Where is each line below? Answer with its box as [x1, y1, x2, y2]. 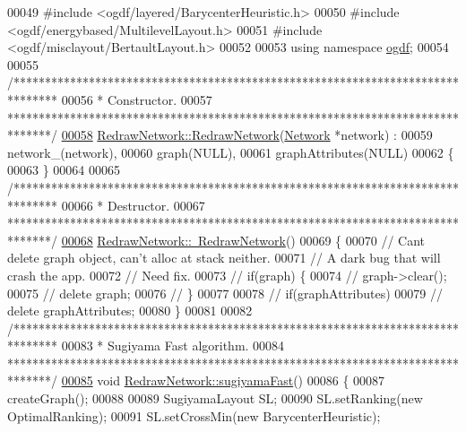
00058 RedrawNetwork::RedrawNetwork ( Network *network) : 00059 [61, 125, 433, 144]
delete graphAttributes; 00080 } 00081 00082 [7, 301, 253, 320]
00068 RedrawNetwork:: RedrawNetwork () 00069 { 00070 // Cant [61, 230, 426, 249]
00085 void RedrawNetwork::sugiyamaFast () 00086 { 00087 [61, 371, 385, 390]
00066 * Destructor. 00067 [61, 195, 205, 214]
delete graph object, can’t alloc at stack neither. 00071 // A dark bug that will [7, 248, 441, 267]
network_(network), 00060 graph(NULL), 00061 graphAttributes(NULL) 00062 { [7, 143, 454, 161]
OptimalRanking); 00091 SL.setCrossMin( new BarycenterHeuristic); [7, 406, 381, 425]
